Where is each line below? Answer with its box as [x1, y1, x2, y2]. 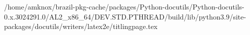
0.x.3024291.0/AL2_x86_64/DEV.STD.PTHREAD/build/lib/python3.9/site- [4, 11, 246, 21]
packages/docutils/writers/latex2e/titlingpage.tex [4, 21, 158, 31]
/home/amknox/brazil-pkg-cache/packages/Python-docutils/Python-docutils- [4, 1, 244, 11]
